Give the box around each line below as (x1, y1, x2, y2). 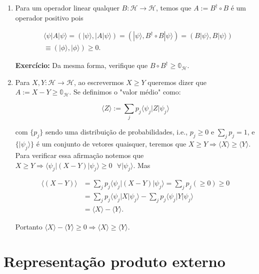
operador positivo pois (15, 12, 83, 22)
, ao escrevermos (73, 76, 124, 87)
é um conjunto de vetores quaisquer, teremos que (36, 138, 186, 149)
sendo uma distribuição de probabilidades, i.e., (45, 126, 188, 137)
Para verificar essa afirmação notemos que (15, 149, 144, 160)
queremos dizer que (147, 76, 206, 87)
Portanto (15, 221, 42, 232)
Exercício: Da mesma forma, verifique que (15, 60, 148, 70)
